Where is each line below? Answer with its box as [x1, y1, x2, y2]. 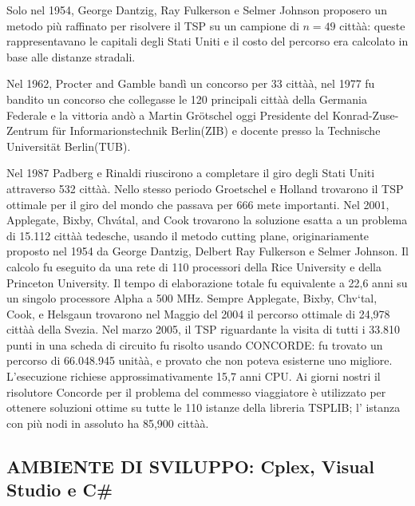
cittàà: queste [339, 17, 405, 34]
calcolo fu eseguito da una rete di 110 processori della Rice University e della [6, 258, 382, 275]
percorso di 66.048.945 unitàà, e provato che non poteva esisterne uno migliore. [6, 352, 393, 369]
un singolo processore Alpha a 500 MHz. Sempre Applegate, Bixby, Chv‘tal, [6, 290, 377, 306]
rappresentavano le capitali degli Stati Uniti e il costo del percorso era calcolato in [6, 33, 409, 49]
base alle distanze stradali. [6, 48, 136, 65]
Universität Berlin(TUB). [6, 137, 131, 154]
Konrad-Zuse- [332, 106, 399, 123]
